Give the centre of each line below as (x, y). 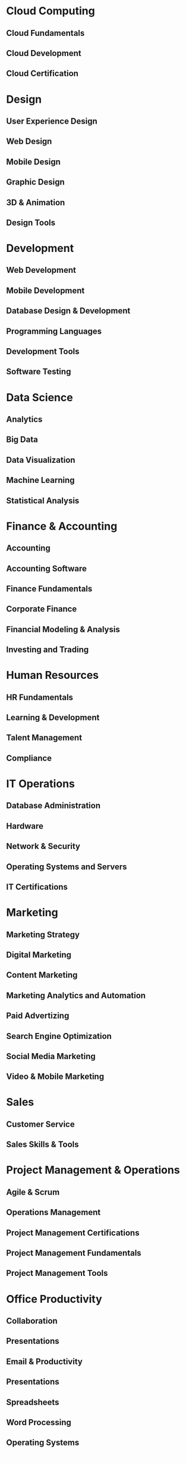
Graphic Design (36, 182)
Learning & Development (53, 718)
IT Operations (41, 784)
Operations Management (53, 1212)
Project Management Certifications (73, 1233)
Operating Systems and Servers (67, 867)
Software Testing (39, 372)
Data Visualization (41, 460)
